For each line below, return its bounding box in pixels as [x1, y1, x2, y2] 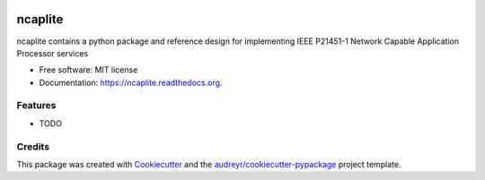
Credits [16, 140, 49, 152]
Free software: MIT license [39, 64, 138, 75]
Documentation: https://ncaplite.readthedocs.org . [39, 77, 223, 88]
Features [16, 99, 57, 112]
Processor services [16, 47, 89, 58]
